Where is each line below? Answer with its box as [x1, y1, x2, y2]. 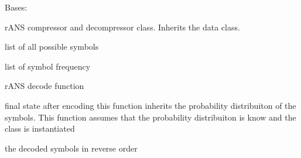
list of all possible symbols [5, 40, 99, 53]
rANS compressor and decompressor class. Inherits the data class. [5, 20, 240, 33]
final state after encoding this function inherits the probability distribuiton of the [5, 99, 296, 111]
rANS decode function [5, 80, 84, 92]
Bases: [5, 1, 28, 13]
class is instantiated [5, 122, 75, 135]
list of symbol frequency [5, 60, 91, 72]
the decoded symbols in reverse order [5, 142, 138, 154]
